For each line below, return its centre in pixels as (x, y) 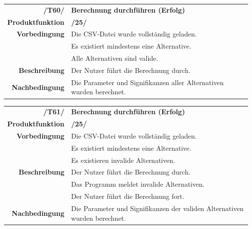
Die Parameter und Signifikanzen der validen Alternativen (157, 208)
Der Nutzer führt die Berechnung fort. (128, 196)
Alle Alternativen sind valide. (115, 58)
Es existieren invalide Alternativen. (123, 160)
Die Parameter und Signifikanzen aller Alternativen (147, 82)
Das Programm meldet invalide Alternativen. (138, 184)
